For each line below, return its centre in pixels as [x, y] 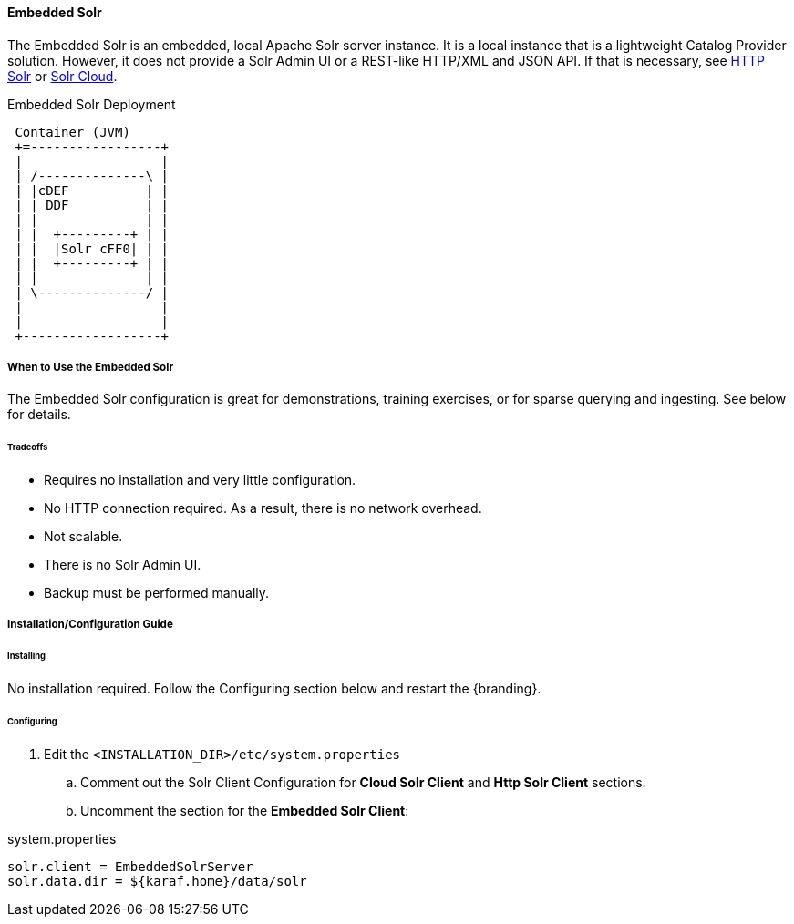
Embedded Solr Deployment [92, 104]
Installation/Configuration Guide [90, 625]
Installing [27, 656]
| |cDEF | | [92, 190]
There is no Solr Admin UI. [123, 565]
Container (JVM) [72, 132]
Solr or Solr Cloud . [62, 76]
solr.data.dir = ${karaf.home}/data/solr [157, 881]
